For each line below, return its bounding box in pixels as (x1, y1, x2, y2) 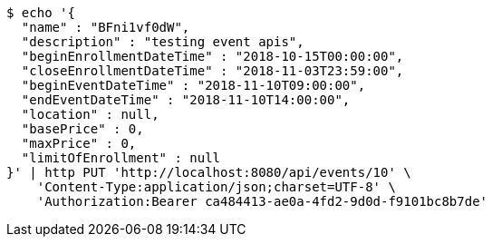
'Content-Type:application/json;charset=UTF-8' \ (36, 180, 396, 194)
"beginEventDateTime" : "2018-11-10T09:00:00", (21, 78, 366, 93)
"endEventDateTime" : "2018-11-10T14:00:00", (21, 93, 351, 107)
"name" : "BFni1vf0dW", (21, 20, 190, 34)
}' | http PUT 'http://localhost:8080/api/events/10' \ (6, 165, 411, 180)
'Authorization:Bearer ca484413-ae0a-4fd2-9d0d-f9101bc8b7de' (36, 194, 488, 209)
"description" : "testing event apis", (21, 34, 304, 49)
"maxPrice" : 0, (21, 136, 137, 151)
